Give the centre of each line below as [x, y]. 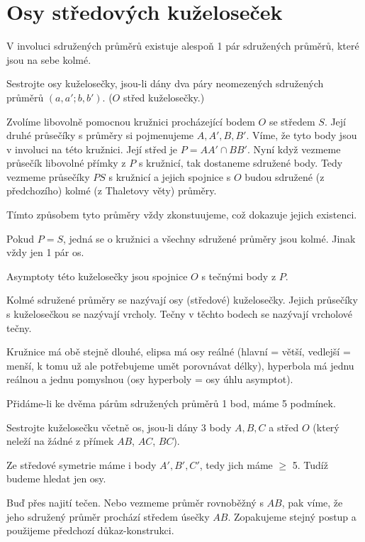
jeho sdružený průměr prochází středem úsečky [108, 516]
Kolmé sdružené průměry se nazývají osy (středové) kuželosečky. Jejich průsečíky [182, 300]
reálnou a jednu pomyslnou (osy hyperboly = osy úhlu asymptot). [150, 379]
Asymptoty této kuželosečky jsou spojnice [97, 276]
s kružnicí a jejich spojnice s [170, 176]
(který [326, 427]
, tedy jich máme [236, 464]
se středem [292, 121]
